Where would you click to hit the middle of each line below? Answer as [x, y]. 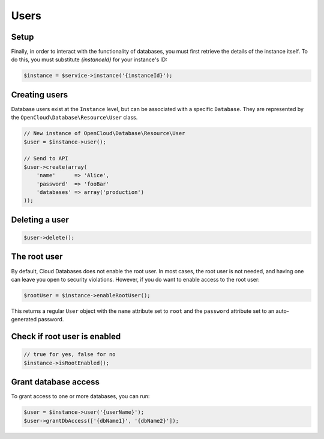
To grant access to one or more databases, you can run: [80, 396]
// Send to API [46, 159]
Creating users [40, 95]
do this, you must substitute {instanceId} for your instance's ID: [89, 59]
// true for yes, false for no [70, 355]
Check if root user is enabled [66, 337]
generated [24, 319]
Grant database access [55, 382]
